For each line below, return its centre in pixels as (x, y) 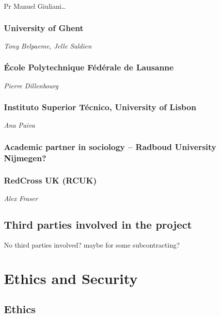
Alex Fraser (21, 198)
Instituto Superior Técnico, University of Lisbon (100, 107)
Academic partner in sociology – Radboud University (110, 146)
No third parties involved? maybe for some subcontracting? (92, 244)
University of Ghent (44, 27)
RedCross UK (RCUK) (50, 180)
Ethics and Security (71, 278)
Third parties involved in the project (98, 224)
